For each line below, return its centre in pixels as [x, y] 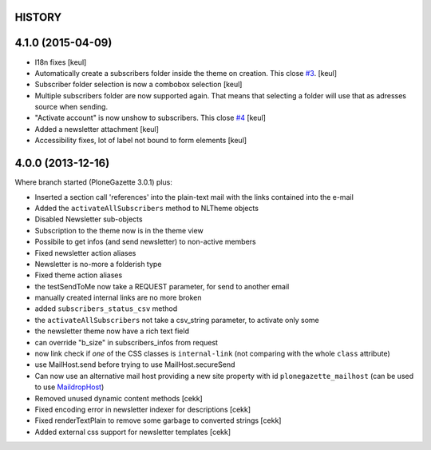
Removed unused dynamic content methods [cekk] [119, 398]
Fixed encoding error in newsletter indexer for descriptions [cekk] [143, 409]
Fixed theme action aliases [79, 275]
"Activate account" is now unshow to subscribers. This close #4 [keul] [150, 118]
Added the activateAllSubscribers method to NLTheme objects [147, 208]
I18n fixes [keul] [61, 62]
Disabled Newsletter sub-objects [89, 219]
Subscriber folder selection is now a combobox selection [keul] [138, 85]
